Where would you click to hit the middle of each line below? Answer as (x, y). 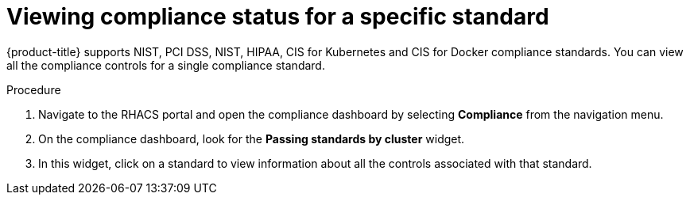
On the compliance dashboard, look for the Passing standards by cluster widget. (252, 138)
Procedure (34, 89)
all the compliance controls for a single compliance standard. (166, 65)
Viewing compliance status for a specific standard (278, 17)
